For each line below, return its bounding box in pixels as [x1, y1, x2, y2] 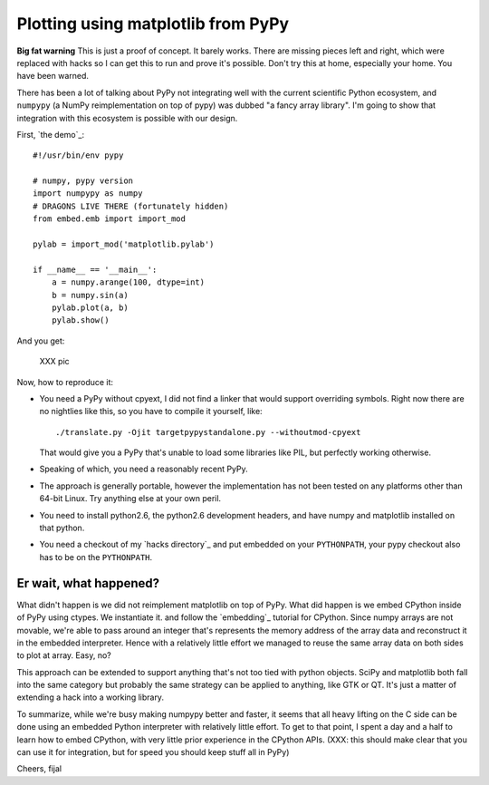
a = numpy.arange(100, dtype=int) [51, 277, 206, 287]
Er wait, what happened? [16, 576, 160, 591]
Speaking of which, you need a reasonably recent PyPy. [39, 463, 248, 475]
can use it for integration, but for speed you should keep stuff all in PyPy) [16, 747, 290, 758]
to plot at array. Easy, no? [16, 650, 112, 661]
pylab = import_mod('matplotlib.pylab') [33, 239, 215, 249]
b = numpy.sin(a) [51, 290, 129, 300]
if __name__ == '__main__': [33, 264, 158, 275]
